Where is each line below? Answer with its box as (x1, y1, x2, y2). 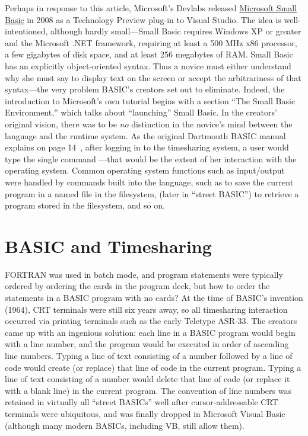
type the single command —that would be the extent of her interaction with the (5, 152, 297, 165)
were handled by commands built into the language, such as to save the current (5, 175, 294, 188)
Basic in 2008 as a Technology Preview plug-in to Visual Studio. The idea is (5, 13, 281, 25)
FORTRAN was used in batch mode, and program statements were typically (5, 268, 283, 280)
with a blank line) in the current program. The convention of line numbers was (5, 384, 291, 396)
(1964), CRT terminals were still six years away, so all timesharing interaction (5, 303, 288, 315)
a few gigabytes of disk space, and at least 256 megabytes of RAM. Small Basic (5, 48, 293, 60)
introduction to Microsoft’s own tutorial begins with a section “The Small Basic (5, 94, 296, 107)
